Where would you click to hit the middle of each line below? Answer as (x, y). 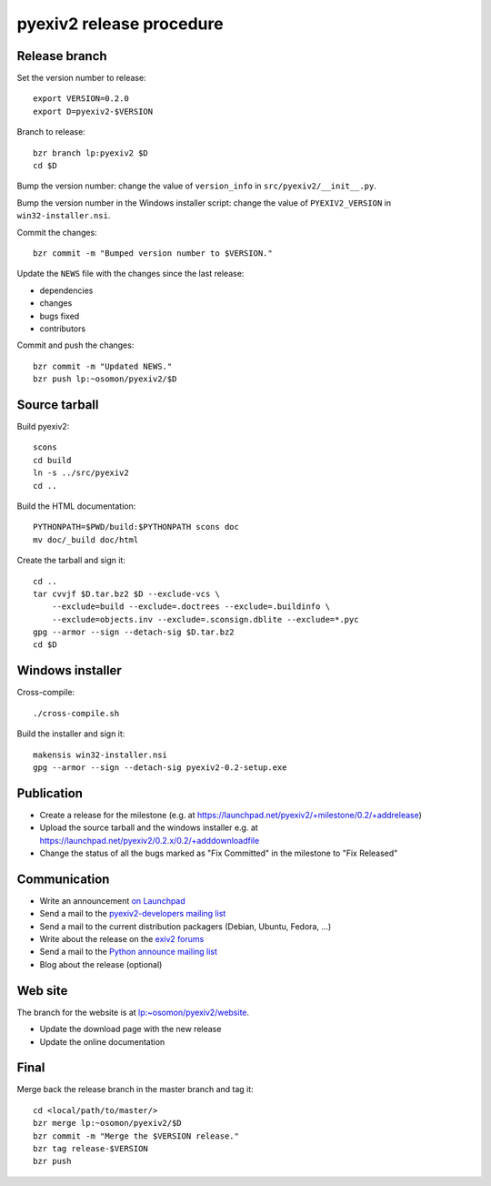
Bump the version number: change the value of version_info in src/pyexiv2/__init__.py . (196, 186)
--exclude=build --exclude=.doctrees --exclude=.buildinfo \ (191, 607)
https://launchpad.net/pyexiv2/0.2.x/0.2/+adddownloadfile (150, 840)
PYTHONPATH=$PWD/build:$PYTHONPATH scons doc (136, 527)
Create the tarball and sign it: (71, 561)
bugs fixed (60, 316)
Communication (63, 879)
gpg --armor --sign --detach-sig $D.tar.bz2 (134, 632)
